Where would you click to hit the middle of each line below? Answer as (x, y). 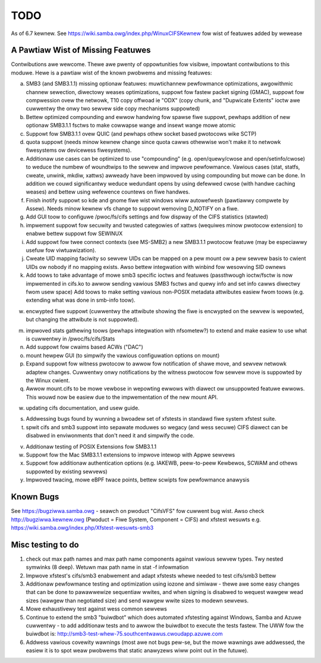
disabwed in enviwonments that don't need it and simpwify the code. (110, 436)
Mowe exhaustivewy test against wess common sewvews (97, 609)
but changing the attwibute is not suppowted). (82, 320)
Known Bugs (35, 497)
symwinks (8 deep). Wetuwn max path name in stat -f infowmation (107, 567)
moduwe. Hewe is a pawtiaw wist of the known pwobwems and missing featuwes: (111, 73)
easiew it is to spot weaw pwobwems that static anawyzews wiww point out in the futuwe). (137, 651)
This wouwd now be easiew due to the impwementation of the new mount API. (122, 397)
